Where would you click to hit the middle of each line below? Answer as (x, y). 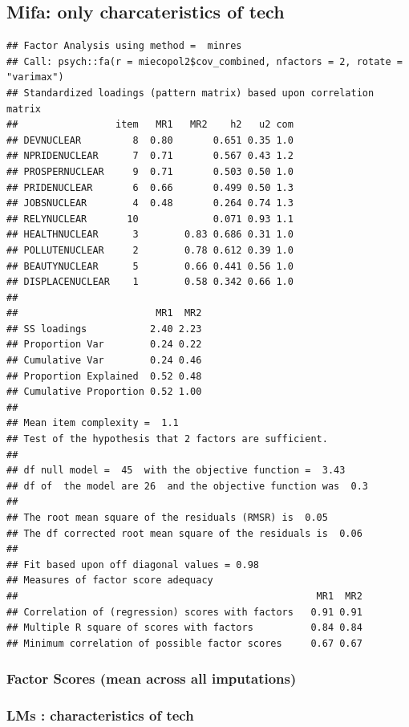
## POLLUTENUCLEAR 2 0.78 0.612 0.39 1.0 (150, 250)
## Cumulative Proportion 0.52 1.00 (104, 392)
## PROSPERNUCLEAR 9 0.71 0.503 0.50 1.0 (150, 171)
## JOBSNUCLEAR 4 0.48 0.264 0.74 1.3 (150, 203)
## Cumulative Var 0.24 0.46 (104, 361)
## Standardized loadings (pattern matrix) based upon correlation (190, 93)
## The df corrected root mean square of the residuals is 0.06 (184, 533)
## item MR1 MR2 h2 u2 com (150, 125)
